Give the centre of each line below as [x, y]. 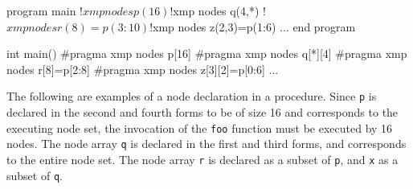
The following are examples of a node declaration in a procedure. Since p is [192, 96]
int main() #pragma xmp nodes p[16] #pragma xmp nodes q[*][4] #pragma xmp [207, 53]
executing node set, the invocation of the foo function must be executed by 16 [200, 127]
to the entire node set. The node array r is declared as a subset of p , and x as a [202, 159]
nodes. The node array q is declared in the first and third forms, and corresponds [206, 144]
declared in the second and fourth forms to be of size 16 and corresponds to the [202, 112]
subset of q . [35, 175]
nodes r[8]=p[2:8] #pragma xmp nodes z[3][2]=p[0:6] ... [143, 69]
